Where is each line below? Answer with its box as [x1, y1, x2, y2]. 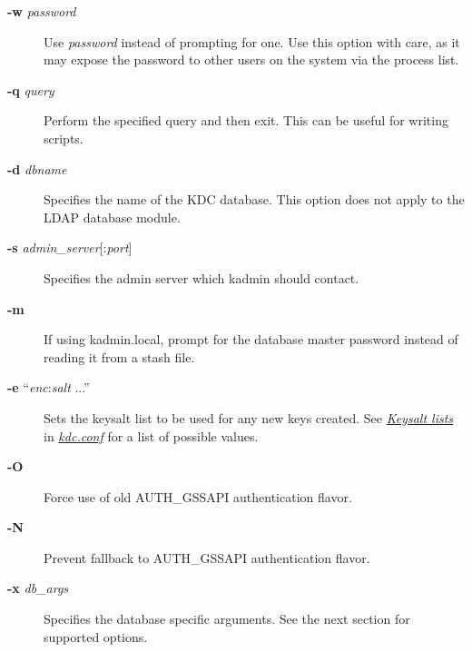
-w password [7, 2, 76, 20]
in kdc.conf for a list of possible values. [44, 426, 259, 445]
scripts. [44, 128, 84, 147]
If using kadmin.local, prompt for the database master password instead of [44, 330, 458, 349]
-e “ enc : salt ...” [7, 378, 90, 397]
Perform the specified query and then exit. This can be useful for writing [44, 111, 448, 130]
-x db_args [7, 578, 69, 598]
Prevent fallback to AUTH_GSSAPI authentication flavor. [44, 548, 370, 567]
